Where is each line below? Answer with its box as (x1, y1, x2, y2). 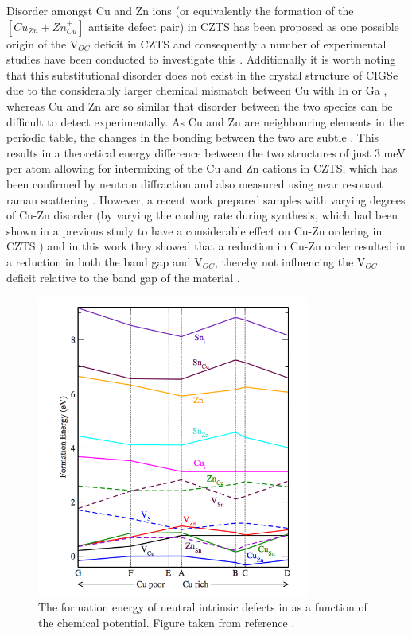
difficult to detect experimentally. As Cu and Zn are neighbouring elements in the (6, 113, 404, 130)
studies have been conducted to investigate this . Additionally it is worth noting (6, 51, 396, 68)
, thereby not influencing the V (214, 253, 366, 270)
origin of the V (6, 35, 79, 52)
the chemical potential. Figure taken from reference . (38, 614, 295, 630)
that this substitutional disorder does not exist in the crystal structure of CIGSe (6, 66, 398, 83)
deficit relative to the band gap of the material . (6, 269, 240, 285)
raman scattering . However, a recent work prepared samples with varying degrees (6, 191, 406, 207)
